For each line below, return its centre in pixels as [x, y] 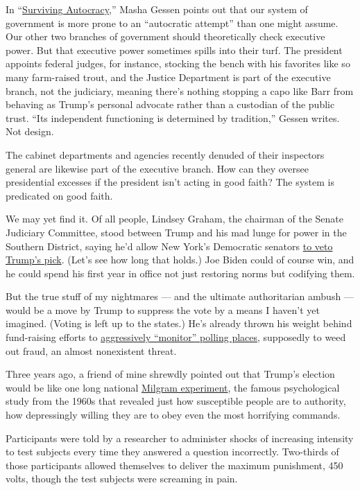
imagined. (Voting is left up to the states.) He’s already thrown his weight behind [179, 323]
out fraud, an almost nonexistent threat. [91, 350]
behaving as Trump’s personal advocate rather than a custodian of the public [170, 104]
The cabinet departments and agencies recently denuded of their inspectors [165, 154]
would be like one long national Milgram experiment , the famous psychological [173, 387]
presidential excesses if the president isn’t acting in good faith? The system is [170, 182]
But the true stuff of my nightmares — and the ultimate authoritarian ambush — [180, 296]
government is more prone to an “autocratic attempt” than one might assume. [172, 23]
